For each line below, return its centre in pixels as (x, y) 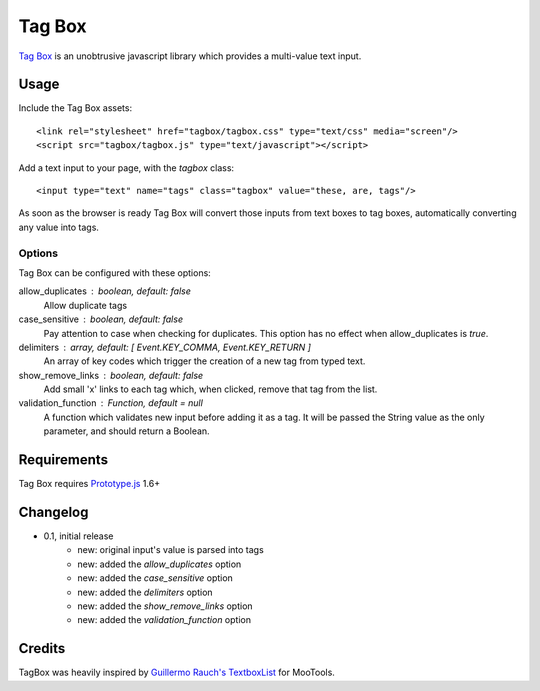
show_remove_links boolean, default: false (111, 375)
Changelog (53, 511)
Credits (42, 648)
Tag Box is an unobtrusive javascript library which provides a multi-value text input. (190, 56)
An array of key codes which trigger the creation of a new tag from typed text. (204, 361)
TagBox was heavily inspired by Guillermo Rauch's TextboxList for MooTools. (176, 672)
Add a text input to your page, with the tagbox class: (126, 167)
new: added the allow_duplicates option (159, 564)
